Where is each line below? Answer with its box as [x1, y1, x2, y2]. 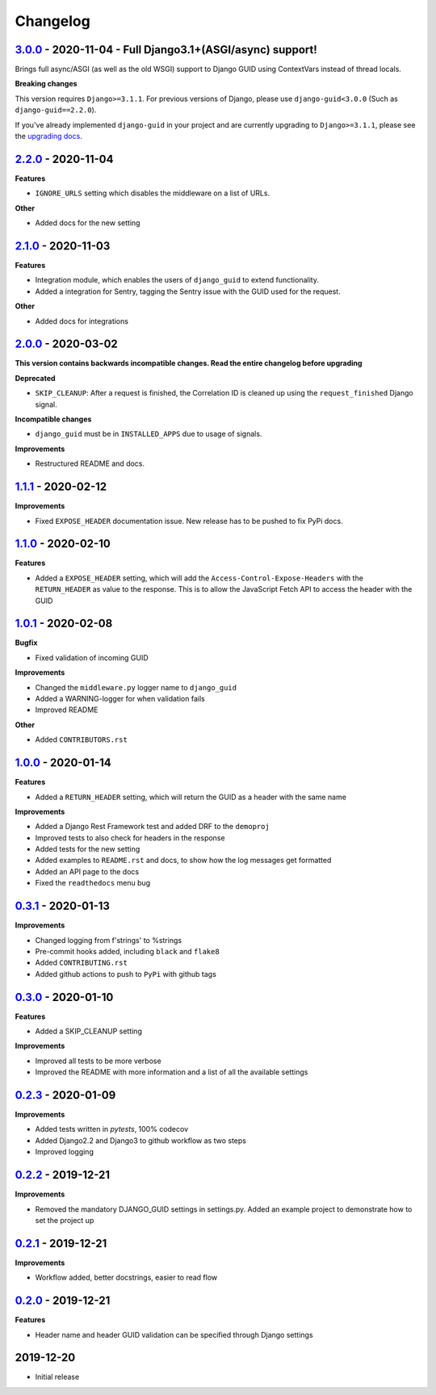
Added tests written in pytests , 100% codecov [35, 1125, 189, 1134]
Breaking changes [15, 79, 78, 89]
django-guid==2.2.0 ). [15, 105, 97, 115]
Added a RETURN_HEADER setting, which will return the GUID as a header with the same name [35, 792, 347, 802]
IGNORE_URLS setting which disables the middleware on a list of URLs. [35, 188, 270, 198]
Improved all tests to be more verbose [35, 1056, 161, 1066]
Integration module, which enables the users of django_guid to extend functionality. [35, 275, 319, 285]
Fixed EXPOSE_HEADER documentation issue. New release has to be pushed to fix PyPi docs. [35, 516, 343, 526]
